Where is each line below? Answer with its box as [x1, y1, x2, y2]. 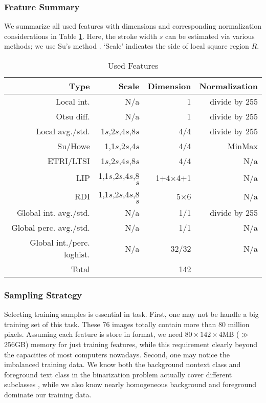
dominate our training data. [4, 389, 92, 399]
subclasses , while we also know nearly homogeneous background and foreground [4, 379, 256, 390]
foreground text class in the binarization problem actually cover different [4, 369, 232, 379]
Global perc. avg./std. [11, 221, 90, 233]
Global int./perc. [30, 236, 90, 248]
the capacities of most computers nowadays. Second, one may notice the [4, 349, 230, 359]
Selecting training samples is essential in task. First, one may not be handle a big [4, 309, 259, 319]
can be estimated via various [165, 30, 255, 41]
